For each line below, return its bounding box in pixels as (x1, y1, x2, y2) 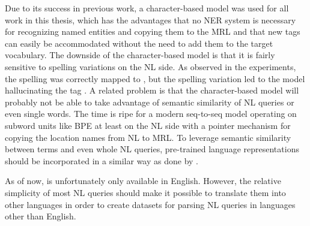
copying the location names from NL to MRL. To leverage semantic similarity (5, 131, 291, 143)
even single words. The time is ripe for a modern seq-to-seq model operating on (5, 107, 297, 120)
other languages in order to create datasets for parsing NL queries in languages (5, 198, 296, 210)
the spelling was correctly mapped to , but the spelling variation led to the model (5, 72, 305, 85)
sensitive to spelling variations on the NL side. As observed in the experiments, (5, 60, 296, 73)
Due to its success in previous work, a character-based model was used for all (5, 2, 289, 14)
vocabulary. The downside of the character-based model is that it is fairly (5, 49, 275, 61)
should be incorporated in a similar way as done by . (5, 154, 198, 167)
